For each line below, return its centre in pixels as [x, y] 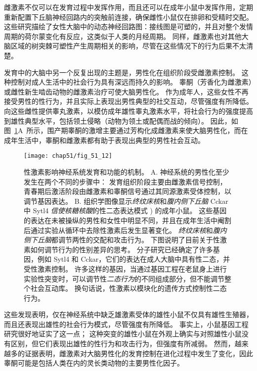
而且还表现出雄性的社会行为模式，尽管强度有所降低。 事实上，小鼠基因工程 [126, 324]
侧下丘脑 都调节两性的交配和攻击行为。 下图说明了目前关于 [118, 240]
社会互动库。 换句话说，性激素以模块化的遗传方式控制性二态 [128, 288]
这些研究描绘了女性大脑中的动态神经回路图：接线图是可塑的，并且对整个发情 [128, 26]
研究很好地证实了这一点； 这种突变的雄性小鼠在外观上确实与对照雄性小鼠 [123, 334]
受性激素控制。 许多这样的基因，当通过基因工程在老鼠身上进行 [125, 268]
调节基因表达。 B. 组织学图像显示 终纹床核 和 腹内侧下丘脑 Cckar [126, 201]
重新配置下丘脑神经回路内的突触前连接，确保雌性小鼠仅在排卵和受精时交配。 [128, 17]
